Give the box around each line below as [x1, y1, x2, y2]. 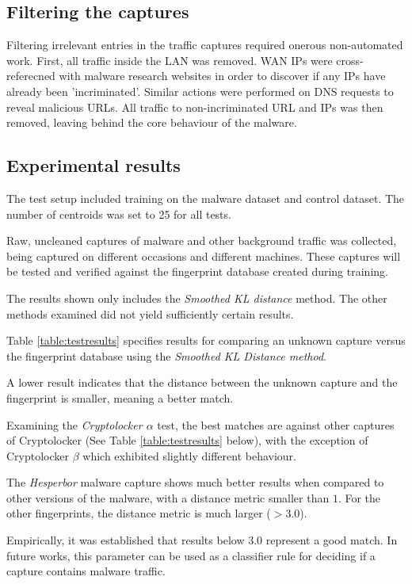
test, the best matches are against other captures [157, 416, 395, 433]
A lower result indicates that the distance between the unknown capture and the [6, 374, 398, 391]
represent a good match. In [265, 532, 398, 548]
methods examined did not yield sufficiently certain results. [6, 305, 294, 322]
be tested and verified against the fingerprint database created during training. [6, 263, 388, 280]
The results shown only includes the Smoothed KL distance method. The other [6, 289, 387, 306]
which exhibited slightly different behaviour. [82, 447, 296, 464]
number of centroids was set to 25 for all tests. [6, 205, 231, 222]
